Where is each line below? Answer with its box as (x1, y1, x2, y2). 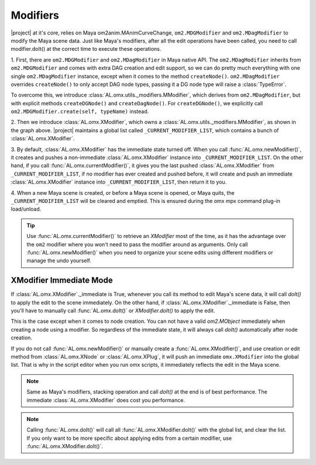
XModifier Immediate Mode (11, 275, 114, 285)
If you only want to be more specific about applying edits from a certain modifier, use (26, 435, 232, 442)
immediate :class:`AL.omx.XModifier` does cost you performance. (26, 397, 186, 404)
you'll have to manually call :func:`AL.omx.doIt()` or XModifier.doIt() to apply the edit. (11, 307, 215, 314)
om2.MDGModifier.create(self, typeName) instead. (11, 108, 149, 115)
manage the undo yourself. (26, 257, 92, 264)
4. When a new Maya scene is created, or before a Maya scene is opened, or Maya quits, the (11, 189, 235, 196)
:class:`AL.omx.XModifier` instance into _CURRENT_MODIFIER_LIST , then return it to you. (11, 178, 227, 185)
